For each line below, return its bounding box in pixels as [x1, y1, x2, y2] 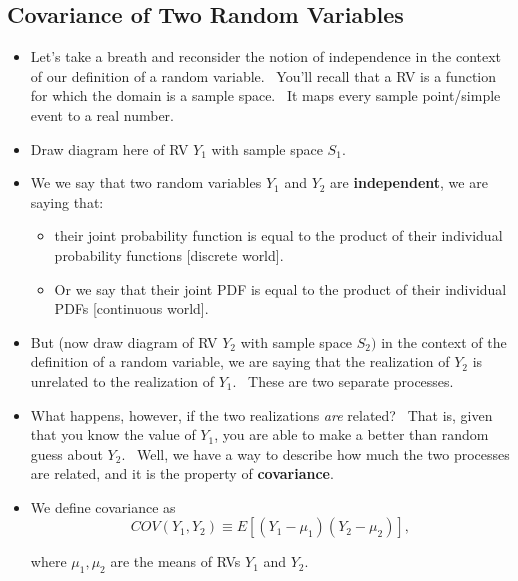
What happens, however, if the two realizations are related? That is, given [30, 404, 493, 425]
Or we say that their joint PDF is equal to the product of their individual [54, 278, 507, 299]
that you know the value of [30, 424, 196, 445]
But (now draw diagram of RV [30, 331, 218, 352]
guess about [30, 443, 103, 464]
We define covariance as [30, 496, 176, 517]
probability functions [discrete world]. [54, 244, 284, 265]
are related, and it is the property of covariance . [30, 463, 334, 484]
